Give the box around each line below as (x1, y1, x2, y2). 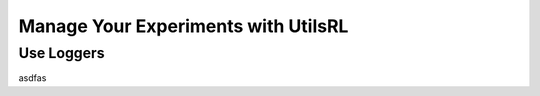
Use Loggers (18, 44, 105, 62)
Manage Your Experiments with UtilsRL (18, 15, 349, 37)
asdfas (18, 72, 47, 84)
